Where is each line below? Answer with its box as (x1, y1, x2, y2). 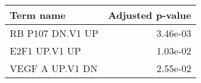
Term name (10, 8, 66, 22)
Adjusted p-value (108, 8, 191, 22)
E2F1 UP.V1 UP (10, 44, 81, 58)
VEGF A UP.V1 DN (10, 61, 98, 75)
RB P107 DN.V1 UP (10, 26, 99, 40)
